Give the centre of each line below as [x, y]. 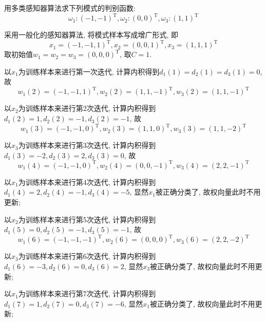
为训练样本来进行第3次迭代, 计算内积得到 [87, 145]
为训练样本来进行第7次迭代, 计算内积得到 [87, 293]
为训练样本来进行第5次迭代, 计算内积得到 [87, 219]
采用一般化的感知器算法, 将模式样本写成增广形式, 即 [91, 35]
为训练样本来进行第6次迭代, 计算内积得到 [87, 256]
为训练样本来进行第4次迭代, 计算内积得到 [87, 182]
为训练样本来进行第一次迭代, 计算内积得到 [89, 71]
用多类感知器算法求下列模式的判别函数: [70, 8]
